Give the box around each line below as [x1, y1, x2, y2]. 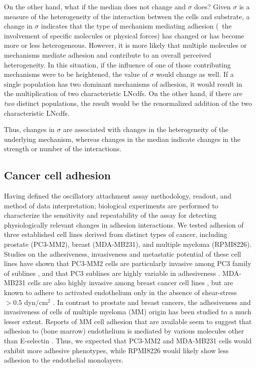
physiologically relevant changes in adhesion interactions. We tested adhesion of [4, 219, 244, 230]
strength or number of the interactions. [4, 143, 122, 154]
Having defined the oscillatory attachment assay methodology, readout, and [4, 191, 231, 201]
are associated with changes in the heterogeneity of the [63, 124, 229, 134]
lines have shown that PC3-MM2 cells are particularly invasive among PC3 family [4, 258, 252, 268]
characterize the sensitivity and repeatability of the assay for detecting [4, 210, 217, 220]
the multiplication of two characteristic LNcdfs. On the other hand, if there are [4, 88, 243, 99]
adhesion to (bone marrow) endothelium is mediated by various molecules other [4, 326, 244, 336]
